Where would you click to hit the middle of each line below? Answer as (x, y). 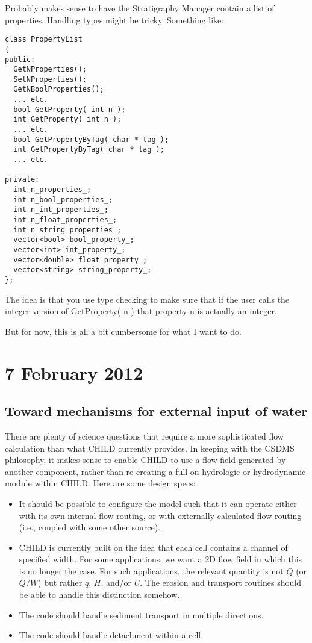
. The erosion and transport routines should (220, 582)
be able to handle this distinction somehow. (99, 595)
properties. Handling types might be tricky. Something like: (114, 20)
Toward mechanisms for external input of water (156, 411)
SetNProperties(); (50, 79)
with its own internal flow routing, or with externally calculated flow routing (160, 515)
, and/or (116, 582)
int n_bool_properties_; (63, 200)
